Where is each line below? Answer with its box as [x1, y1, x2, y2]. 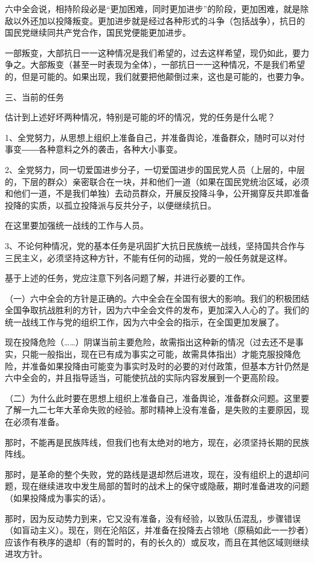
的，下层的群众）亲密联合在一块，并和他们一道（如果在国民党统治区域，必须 [5, 175, 309, 187]
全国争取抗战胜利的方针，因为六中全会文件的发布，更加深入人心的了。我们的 [5, 304, 309, 316]
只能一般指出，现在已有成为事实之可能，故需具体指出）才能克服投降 [21, 348, 292, 360]
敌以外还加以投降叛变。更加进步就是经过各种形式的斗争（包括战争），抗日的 [5, 14, 305, 27]
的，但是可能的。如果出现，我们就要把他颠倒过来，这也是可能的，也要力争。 [5, 70, 309, 82]
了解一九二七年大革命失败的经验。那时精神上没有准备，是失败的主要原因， [5, 403, 301, 416]
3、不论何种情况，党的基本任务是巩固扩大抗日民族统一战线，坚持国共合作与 [5, 239, 305, 252]
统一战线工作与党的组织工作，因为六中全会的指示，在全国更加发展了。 [5, 315, 284, 328]
